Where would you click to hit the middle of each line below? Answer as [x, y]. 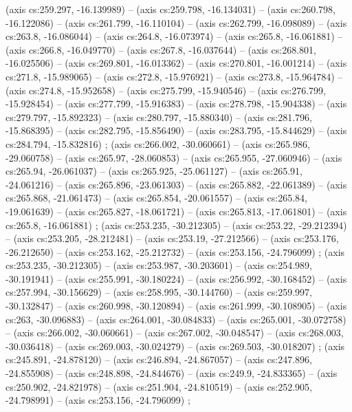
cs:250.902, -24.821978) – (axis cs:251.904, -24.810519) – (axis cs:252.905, [159, 386]
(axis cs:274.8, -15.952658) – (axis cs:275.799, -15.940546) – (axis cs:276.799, [166, 90]
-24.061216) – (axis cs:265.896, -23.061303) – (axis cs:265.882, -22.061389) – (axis [176, 184]
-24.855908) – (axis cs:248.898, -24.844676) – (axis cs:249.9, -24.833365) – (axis [172, 373]
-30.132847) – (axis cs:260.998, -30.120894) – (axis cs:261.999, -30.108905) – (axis [176, 306]
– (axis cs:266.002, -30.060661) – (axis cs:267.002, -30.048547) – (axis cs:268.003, [175, 333]
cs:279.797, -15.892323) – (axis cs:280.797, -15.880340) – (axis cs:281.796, [159, 117]
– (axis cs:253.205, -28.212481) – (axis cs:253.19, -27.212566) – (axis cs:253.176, [172, 238]
